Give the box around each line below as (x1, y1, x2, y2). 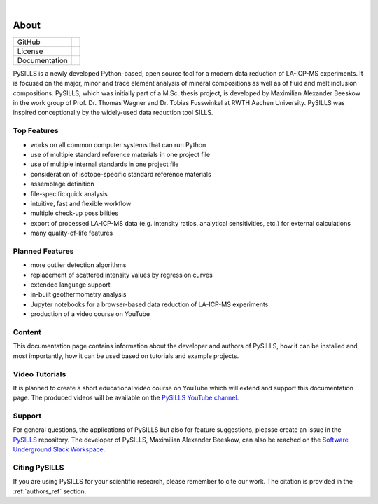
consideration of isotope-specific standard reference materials (30, 170, 211, 178)
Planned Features (13, 246, 74, 256)
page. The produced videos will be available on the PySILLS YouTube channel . (13, 393, 239, 402)
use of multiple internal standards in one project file (30, 160, 179, 168)
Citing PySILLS (13, 463, 64, 472)
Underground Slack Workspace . (13, 445, 106, 454)
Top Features (13, 126, 59, 136)
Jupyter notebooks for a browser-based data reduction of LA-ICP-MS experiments (30, 300, 269, 308)
